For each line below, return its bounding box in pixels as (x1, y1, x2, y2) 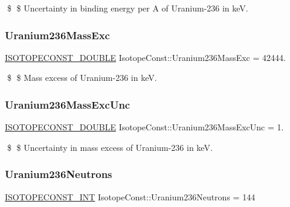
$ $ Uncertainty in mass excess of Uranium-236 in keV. (7, 141, 213, 153)
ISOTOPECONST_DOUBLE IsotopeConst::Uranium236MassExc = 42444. (5, 51, 286, 63)
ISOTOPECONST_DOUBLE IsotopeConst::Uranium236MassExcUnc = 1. (5, 121, 284, 133)
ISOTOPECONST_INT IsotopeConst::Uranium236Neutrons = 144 (5, 190, 256, 203)
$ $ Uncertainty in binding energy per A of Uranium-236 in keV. (7, 2, 248, 14)
